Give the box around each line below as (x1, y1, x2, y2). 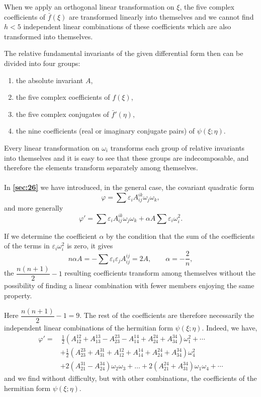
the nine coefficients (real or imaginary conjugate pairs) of (16, 125, 195, 136)
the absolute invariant (16, 75, 83, 85)
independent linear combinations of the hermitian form (4, 322, 173, 333)
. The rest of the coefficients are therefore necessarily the (79, 310, 254, 320)
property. (4, 290, 32, 300)
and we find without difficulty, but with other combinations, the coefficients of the (4, 373, 257, 383)
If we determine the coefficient (4, 230, 97, 241)
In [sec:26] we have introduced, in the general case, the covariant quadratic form (4, 182, 254, 192)
